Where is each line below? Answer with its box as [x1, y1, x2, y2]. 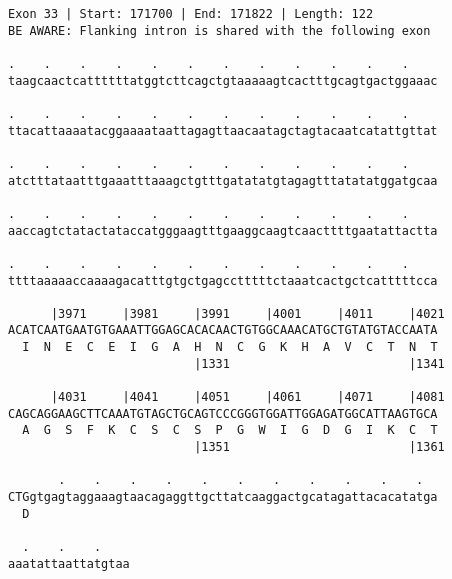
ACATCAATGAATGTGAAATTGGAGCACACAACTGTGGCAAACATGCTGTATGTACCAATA [8, 323, 438, 338]
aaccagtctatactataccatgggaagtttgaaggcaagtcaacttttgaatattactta [8, 223, 438, 238]
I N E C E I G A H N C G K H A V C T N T [22, 340, 438, 355]
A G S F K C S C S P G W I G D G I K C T [22, 423, 438, 438]
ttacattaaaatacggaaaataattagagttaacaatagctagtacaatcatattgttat [8, 123, 438, 138]
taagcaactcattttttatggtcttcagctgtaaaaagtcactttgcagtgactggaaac [8, 73, 438, 88]
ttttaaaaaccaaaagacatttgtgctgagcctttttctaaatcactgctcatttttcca [8, 273, 438, 288]
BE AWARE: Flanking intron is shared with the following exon [8, 23, 431, 38]
